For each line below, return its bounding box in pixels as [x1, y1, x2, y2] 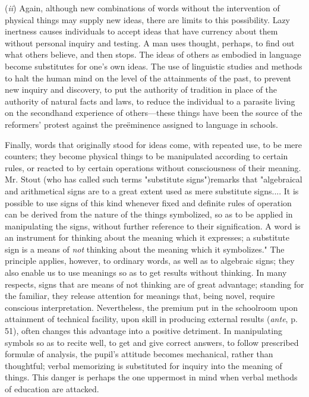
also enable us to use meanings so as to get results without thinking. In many [5, 266, 287, 279]
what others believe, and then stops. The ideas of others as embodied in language [5, 48, 301, 61]
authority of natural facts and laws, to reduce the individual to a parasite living [5, 94, 295, 107]
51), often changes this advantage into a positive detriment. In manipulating [5, 324, 282, 337]
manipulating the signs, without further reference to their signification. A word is [5, 219, 301, 232]
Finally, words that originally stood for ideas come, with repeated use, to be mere [5, 138, 302, 150]
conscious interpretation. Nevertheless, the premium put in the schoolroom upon [5, 301, 298, 313]
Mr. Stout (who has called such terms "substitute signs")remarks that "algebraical [5, 173, 302, 185]
